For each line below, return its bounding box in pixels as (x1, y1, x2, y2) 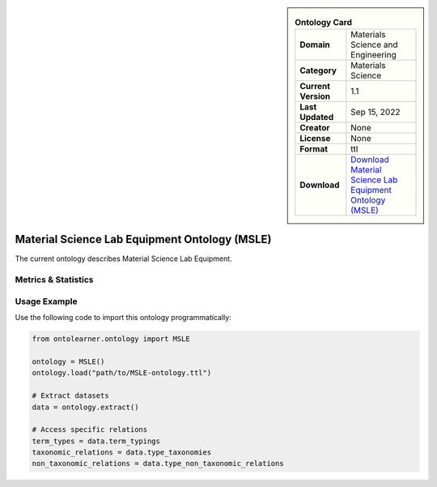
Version (299, 91, 331, 102)
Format (299, 143, 328, 155)
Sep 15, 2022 (350, 106, 401, 117)
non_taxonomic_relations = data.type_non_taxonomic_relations (32, 459, 284, 468)
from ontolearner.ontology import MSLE (32, 335, 190, 344)
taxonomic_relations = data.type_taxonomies (32, 448, 212, 457)
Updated (299, 112, 334, 123)
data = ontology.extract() (32, 402, 139, 412)
